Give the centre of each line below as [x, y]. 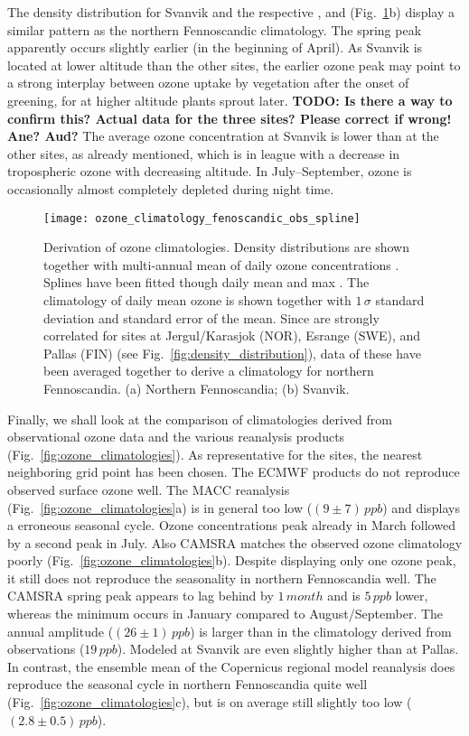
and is [344, 596]
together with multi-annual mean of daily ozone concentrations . [221, 264]
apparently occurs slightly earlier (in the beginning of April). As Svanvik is [215, 47]
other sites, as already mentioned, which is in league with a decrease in [204, 153]
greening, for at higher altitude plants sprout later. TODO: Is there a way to [230, 100]
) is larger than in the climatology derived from [321, 631]
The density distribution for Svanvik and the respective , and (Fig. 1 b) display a [231, 12]
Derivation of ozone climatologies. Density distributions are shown [226, 247]
